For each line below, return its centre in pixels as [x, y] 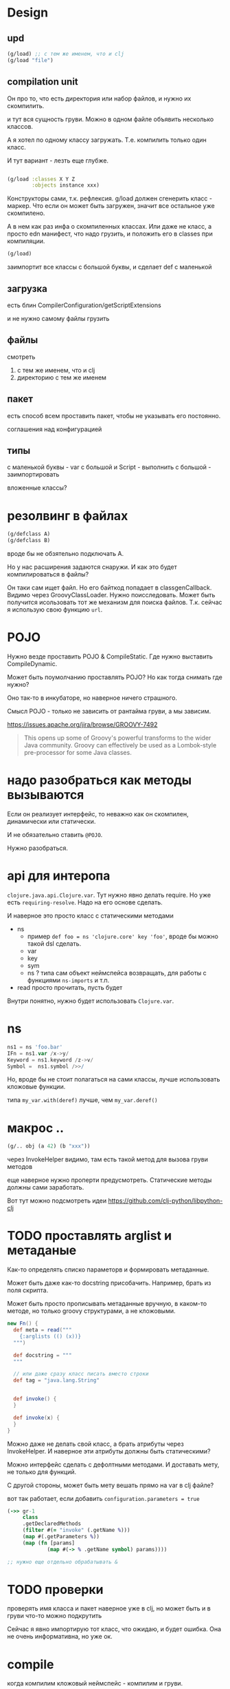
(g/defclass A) [29, 534]
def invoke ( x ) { [36, 1418]
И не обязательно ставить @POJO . [55, 835]
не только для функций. [42, 1471]
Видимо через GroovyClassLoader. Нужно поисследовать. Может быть [111, 595]
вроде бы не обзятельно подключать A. [66, 554]
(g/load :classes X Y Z [41, 179]
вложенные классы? [37, 488]
